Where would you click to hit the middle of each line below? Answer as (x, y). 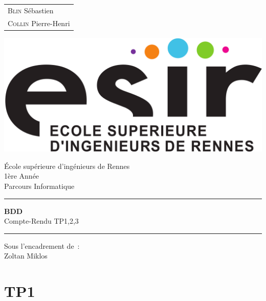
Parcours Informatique (39, 186)
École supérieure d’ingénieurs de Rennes (67, 166)
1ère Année (22, 176)
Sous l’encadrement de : (42, 245)
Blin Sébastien (31, 10)
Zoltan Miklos (26, 256)
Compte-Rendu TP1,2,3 (41, 221)
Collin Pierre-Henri (39, 23)
